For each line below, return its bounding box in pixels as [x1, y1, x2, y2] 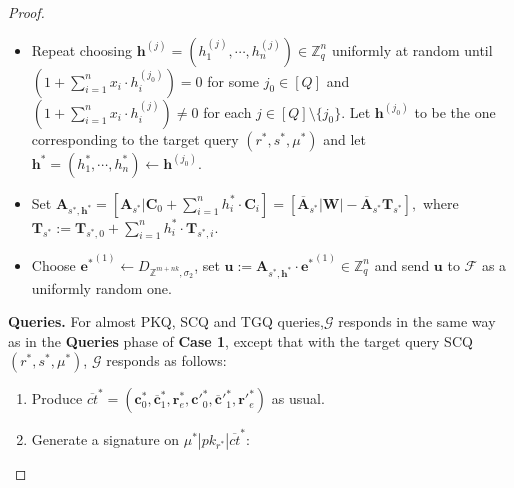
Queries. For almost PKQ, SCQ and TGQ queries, [8, 311, 324, 332]
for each [203, 101, 252, 122]
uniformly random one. [31, 277, 172, 298]
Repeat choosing [31, 39, 133, 60]
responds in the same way [338, 311, 496, 332]
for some [207, 70, 260, 91]
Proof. [8, 2, 45, 22]
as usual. [271, 388, 325, 409]
